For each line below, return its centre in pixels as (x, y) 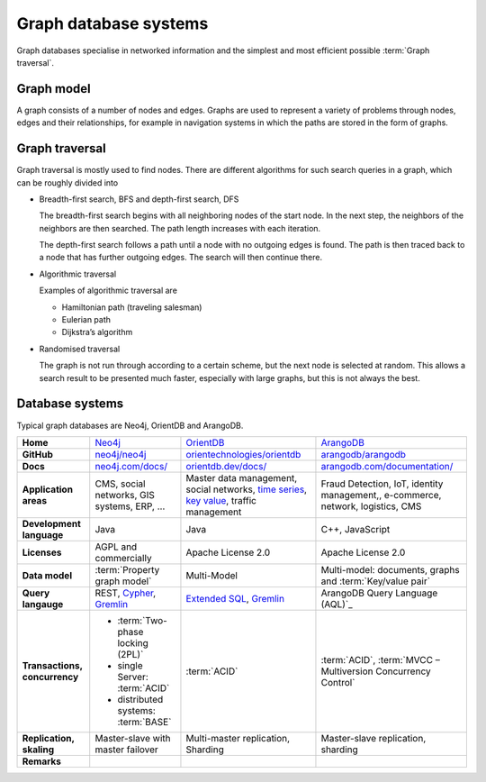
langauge (43, 604)
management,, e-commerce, (381, 495)
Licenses (42, 552)
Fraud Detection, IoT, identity (382, 484)
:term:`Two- (143, 620)
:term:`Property (127, 569)
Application (48, 489)
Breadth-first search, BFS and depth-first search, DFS (139, 199)
